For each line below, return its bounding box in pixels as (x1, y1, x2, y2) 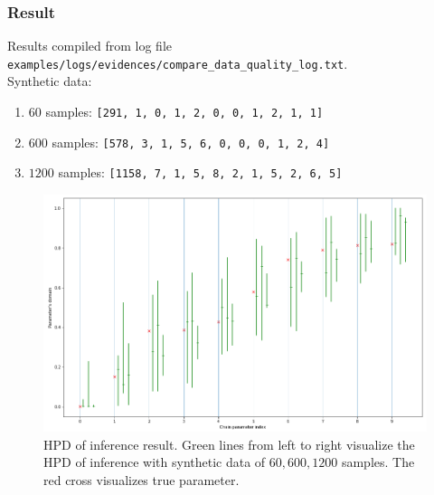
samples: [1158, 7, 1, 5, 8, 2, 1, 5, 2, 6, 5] (58, 163, 343, 182)
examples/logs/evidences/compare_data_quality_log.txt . (7, 53, 348, 72)
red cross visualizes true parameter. (43, 470, 240, 489)
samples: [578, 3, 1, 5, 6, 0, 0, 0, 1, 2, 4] (52, 132, 330, 151)
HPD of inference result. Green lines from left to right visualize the (43, 434, 415, 453)
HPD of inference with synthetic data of (43, 452, 266, 471)
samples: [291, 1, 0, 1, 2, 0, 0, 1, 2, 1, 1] (45, 102, 324, 121)
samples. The (341, 452, 415, 471)
